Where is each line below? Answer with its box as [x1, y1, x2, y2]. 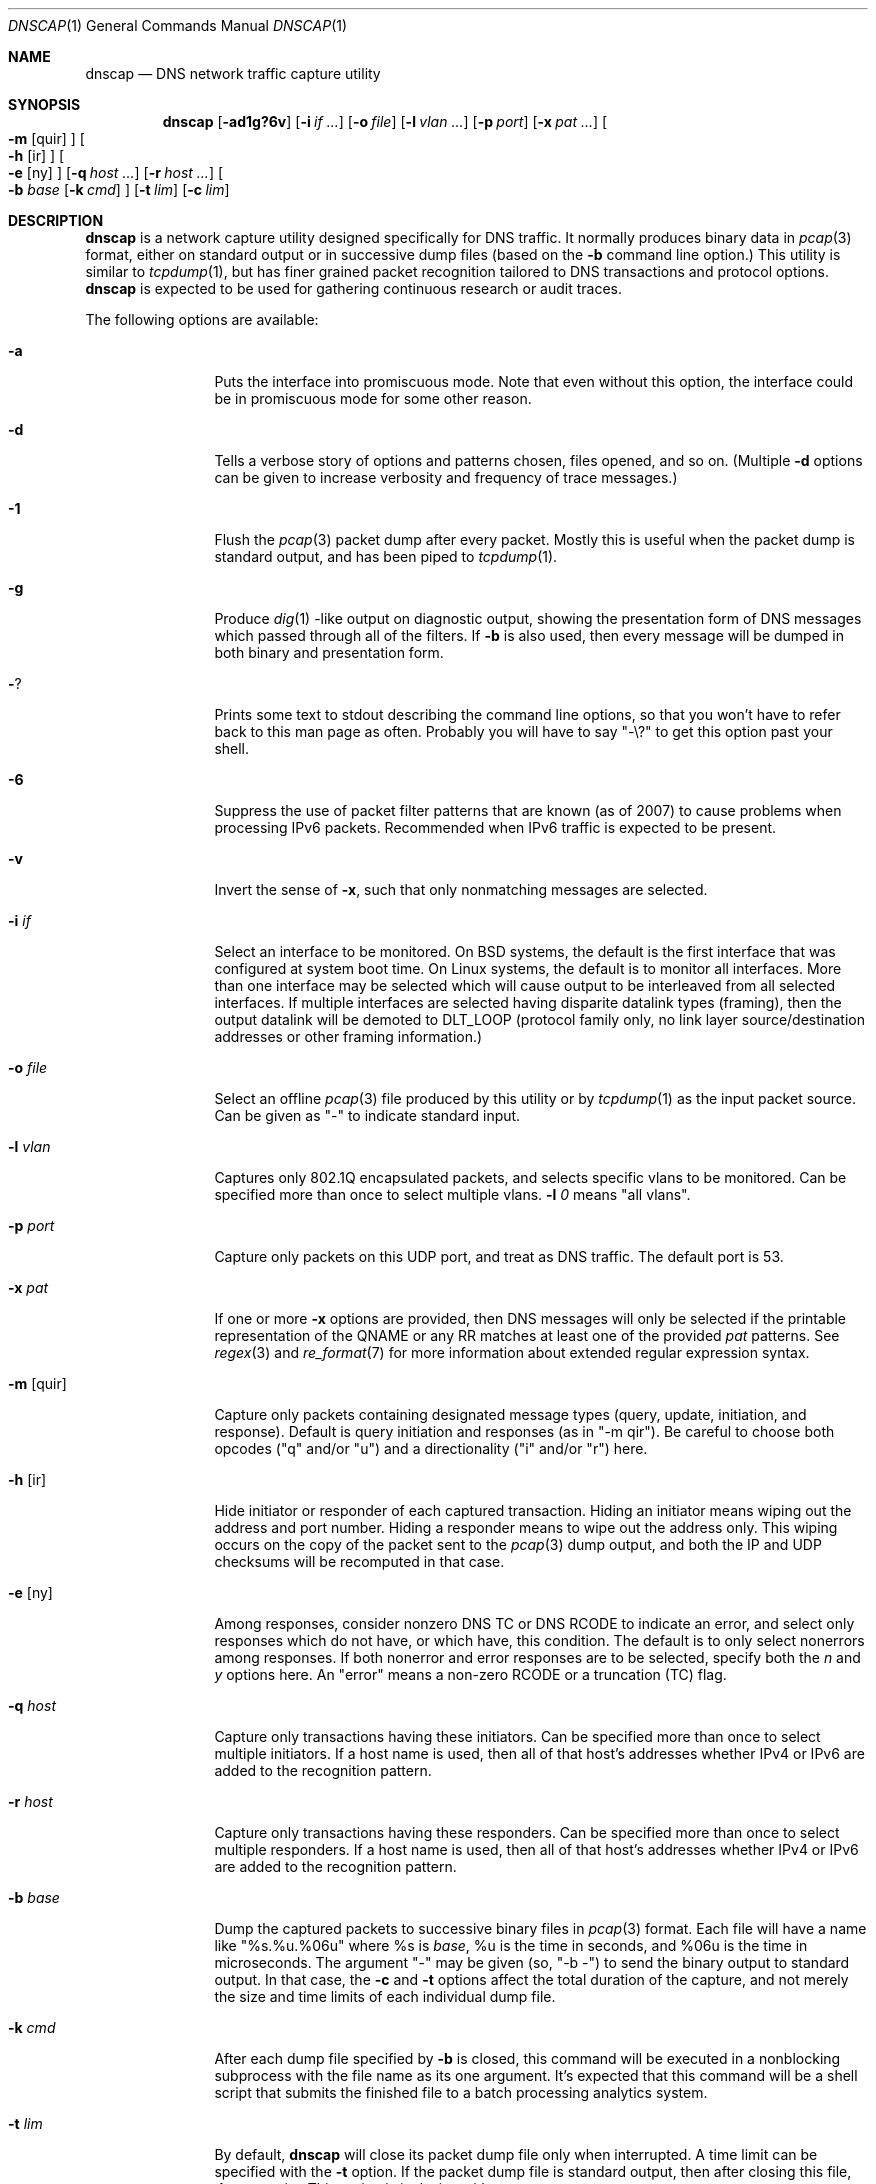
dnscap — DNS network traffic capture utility [85, 65, 381, 82]
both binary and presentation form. [214, 644, 444, 661]
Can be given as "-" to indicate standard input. [214, 1107, 521, 1124]
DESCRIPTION [8, 212, 104, 229]
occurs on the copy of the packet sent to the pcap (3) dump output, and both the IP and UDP [214, 1536, 822, 1553]
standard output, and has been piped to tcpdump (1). [214, 548, 558, 565]
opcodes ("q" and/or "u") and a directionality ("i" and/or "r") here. [214, 1440, 648, 1457]
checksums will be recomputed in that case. [214, 1553, 505, 1570]
